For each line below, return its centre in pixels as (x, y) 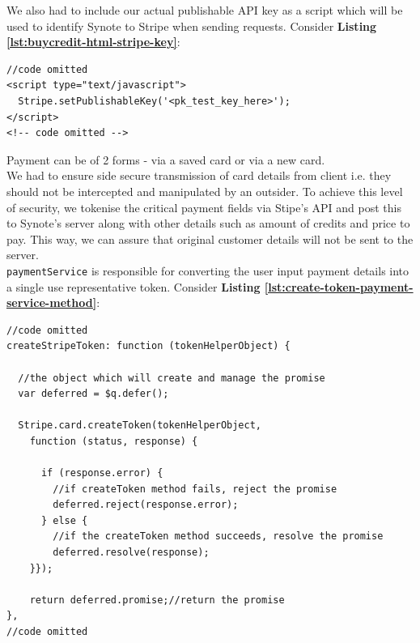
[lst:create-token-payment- (339, 286)
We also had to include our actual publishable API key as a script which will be (205, 10)
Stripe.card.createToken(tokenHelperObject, (140, 426)
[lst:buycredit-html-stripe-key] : (93, 42)
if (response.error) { (102, 473)
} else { (64, 520)
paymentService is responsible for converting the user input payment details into (208, 270)
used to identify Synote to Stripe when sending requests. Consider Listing (192, 26)
